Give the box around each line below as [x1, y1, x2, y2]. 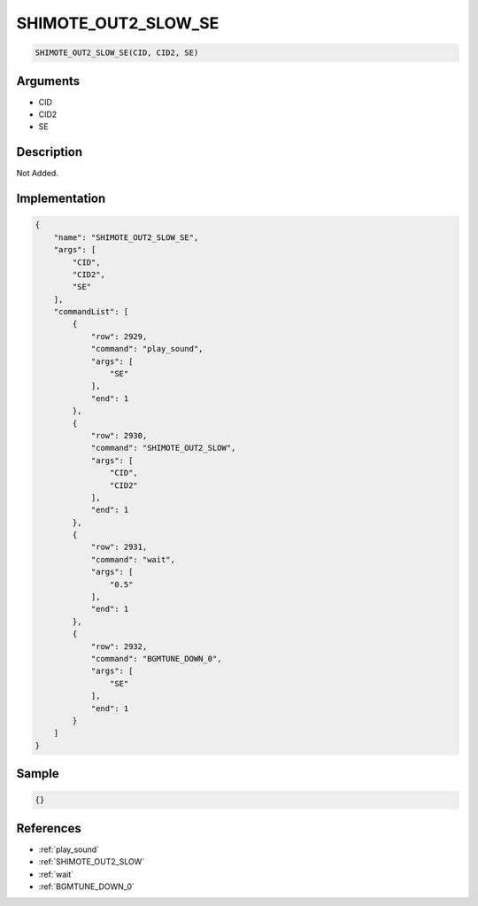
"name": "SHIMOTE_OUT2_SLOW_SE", [53, 232, 199, 243]
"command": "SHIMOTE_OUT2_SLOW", [90, 443, 236, 453]
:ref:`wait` [38, 869, 74, 879]
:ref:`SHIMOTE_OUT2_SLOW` [38, 856, 145, 867]
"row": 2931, [90, 542, 148, 553]
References [16, 820, 81, 836]
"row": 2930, [90, 430, 148, 440]
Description [16, 144, 83, 159]
